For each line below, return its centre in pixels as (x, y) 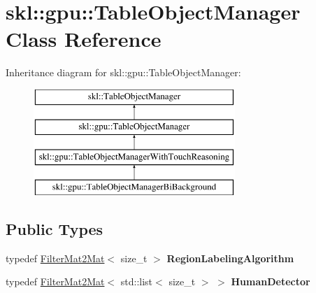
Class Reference (84, 39)
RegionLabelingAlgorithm (230, 258)
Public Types (55, 229)
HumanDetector (271, 281)
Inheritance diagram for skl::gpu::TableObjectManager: (123, 72)
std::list (137, 281)
